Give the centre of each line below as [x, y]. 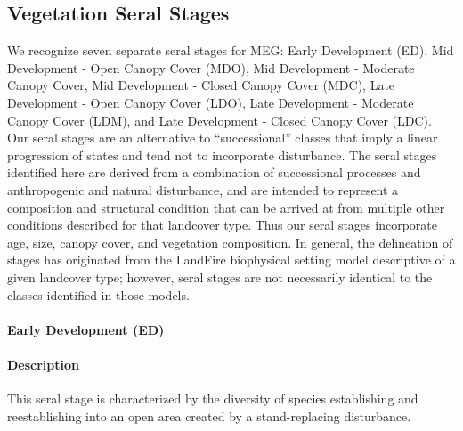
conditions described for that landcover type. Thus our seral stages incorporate [222, 225]
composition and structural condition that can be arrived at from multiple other [226, 207]
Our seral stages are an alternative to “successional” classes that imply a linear [223, 138]
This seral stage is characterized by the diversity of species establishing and [213, 398]
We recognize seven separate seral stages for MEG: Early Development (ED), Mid [231, 50]
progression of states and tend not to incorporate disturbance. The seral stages [222, 155]
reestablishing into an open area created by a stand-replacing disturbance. [209, 415]
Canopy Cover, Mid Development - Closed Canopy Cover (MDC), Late [201, 85]
